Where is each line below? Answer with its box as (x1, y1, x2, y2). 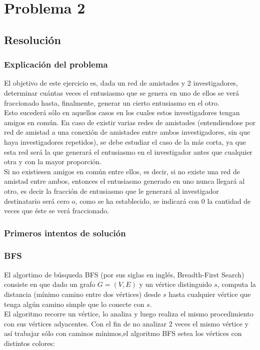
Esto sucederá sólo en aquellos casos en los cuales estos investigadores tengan (4, 107, 240, 118)
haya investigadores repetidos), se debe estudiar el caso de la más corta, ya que (4, 136, 246, 147)
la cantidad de (207, 195, 251, 206)
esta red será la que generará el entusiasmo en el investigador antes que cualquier (4, 146, 252, 157)
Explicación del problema (4, 58, 108, 71)
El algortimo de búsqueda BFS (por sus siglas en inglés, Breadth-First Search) (4, 269, 244, 279)
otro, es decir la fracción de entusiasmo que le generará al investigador (4, 185, 219, 196)
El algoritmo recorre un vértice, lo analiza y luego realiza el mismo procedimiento (4, 308, 253, 319)
